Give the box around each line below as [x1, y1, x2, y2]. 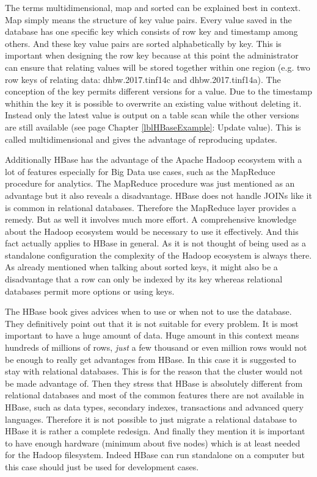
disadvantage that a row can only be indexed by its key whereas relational [5, 273, 283, 285]
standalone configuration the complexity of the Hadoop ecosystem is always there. [5, 248, 312, 261]
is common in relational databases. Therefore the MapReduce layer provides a [5, 201, 297, 213]
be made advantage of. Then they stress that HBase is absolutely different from [5, 376, 303, 389]
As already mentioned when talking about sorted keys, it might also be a [5, 260, 278, 273]
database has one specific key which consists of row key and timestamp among [5, 25, 298, 38]
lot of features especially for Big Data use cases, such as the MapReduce [5, 165, 275, 178]
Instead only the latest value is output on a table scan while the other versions [5, 109, 299, 121]
